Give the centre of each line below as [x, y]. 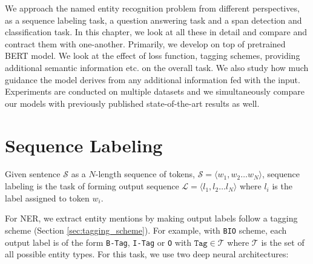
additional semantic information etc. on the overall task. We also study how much [157, 67]
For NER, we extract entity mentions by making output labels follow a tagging [151, 218]
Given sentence [33, 174]
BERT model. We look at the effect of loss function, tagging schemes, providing [153, 56]
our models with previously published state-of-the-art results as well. [132, 103]
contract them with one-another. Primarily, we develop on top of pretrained [145, 43]
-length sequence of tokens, [145, 174]
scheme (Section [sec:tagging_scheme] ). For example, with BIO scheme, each [146, 230]
